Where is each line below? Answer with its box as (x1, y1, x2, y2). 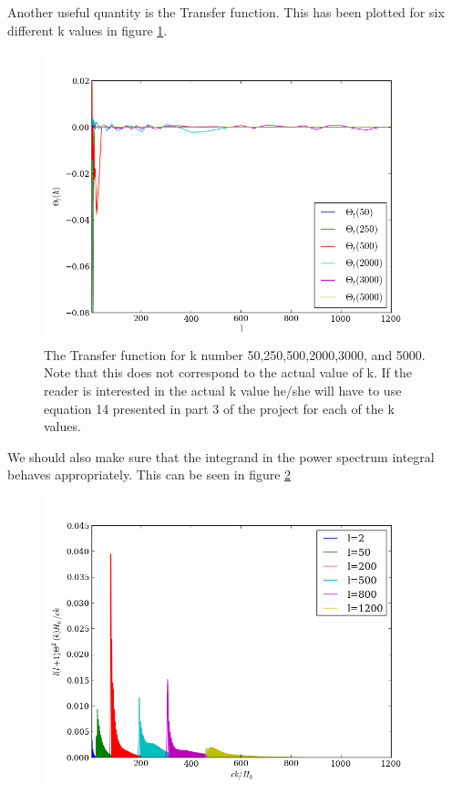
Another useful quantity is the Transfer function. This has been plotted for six (7, 3, 445, 21)
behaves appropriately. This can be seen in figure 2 (7, 465, 292, 484)
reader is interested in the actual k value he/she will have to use (44, 380, 402, 399)
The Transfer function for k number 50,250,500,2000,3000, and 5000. (44, 345, 426, 364)
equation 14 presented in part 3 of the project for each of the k (44, 398, 395, 418)
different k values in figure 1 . (7, 20, 168, 39)
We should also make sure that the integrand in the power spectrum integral (7, 447, 435, 466)
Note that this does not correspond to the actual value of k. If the (44, 363, 412, 382)
